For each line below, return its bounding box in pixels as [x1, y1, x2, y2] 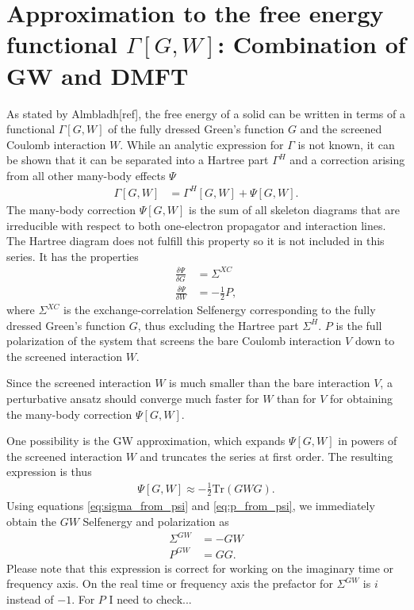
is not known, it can [297, 136, 395, 152]
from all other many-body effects [6, 167, 166, 183]
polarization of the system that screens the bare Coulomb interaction [6, 332, 342, 349]
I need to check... [109, 590, 192, 607]
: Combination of [217, 28, 406, 60]
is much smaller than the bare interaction [169, 374, 370, 391]
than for [277, 390, 316, 407]
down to [355, 332, 395, 349]
